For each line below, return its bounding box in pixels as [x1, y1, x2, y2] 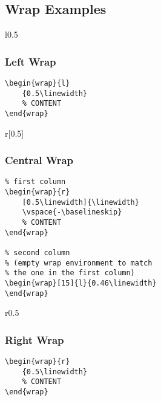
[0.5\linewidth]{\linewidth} [22, 197, 139, 207]
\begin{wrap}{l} [5, 79, 70, 88]
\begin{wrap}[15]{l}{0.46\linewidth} [5, 279, 157, 288]
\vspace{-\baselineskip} [22, 208, 122, 217]
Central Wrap [5, 153, 74, 168]
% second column [5, 248, 70, 258]
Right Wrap [5, 332, 64, 347]
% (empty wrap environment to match [5, 258, 153, 267]
